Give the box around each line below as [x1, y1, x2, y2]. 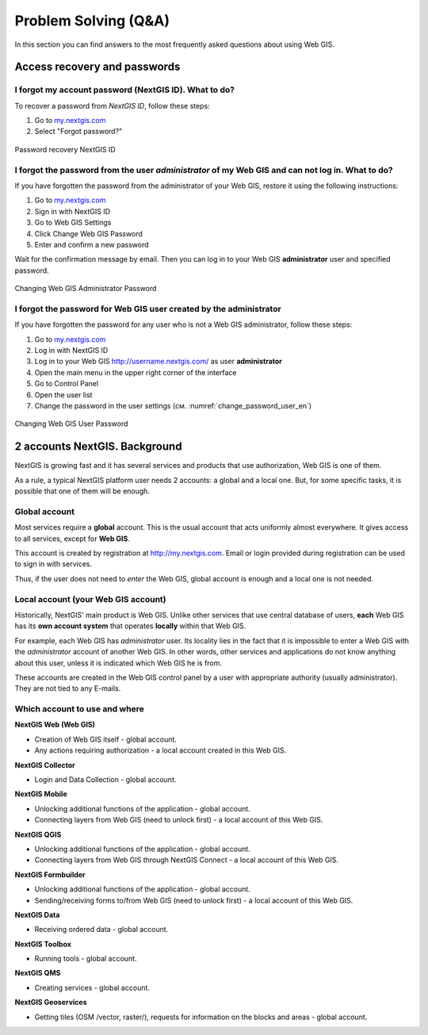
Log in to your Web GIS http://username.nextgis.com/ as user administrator [34, 357, 283, 366]
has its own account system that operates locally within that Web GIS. [14, 621, 246, 631]
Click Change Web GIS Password [34, 228, 143, 238]
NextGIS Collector [14, 760, 75, 769]
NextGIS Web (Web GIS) [14, 720, 95, 730]
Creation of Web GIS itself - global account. [34, 734, 178, 744]
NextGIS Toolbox [14, 939, 71, 949]
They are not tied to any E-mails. [14, 684, 121, 693]
